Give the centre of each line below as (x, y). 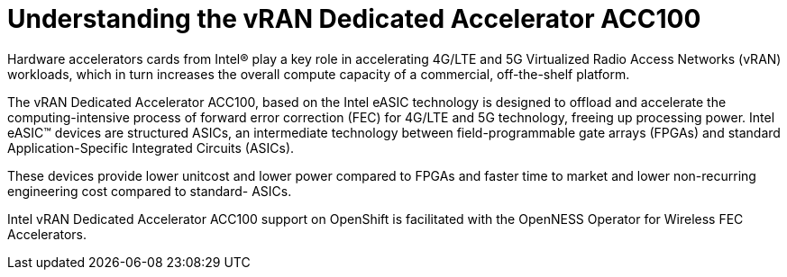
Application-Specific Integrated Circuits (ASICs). (151, 147)
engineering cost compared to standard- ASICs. (150, 191)
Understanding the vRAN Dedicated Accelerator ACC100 (354, 19)
